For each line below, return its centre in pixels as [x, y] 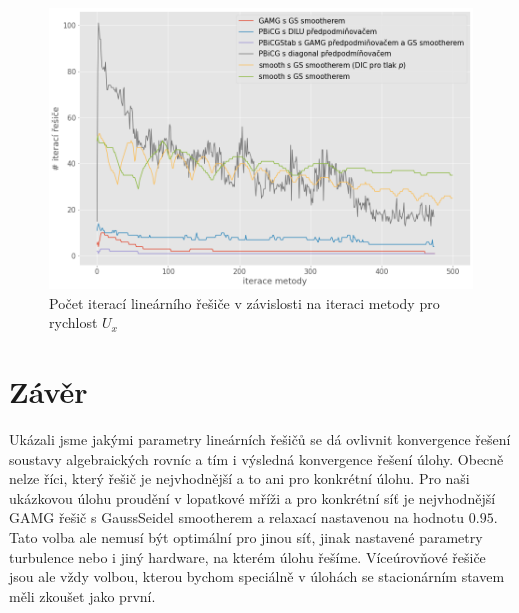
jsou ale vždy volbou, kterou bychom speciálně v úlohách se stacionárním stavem [257, 576]
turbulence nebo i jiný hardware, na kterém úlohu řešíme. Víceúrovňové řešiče [247, 556]
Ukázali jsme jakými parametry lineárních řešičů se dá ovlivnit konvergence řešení [260, 439]
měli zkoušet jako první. [82, 595]
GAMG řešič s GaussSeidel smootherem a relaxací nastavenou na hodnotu [237, 517]
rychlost [73, 322]
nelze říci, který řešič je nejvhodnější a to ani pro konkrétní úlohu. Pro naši [239, 478]
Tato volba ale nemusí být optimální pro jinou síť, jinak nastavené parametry [246, 536]
